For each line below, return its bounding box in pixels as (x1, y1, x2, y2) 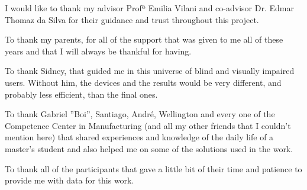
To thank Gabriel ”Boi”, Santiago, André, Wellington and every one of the (5, 108, 275, 120)
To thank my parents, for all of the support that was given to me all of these (5, 33, 283, 46)
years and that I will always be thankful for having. (5, 44, 192, 57)
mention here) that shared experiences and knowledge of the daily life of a (5, 131, 274, 143)
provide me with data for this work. (5, 174, 134, 186)
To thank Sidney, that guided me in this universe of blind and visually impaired (5, 65, 295, 77)
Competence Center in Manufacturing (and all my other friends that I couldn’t (5, 119, 291, 131)
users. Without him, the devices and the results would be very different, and (5, 76, 282, 88)
